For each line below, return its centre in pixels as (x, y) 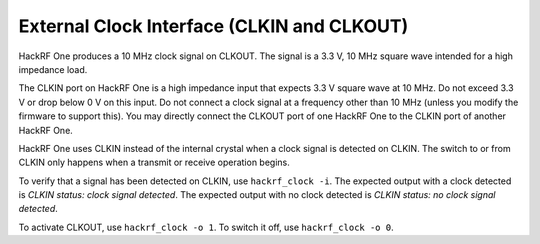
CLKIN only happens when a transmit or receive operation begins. (154, 162)
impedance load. (53, 69)
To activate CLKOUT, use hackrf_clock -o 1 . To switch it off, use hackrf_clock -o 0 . (206, 227)
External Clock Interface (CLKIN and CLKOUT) (213, 26)
